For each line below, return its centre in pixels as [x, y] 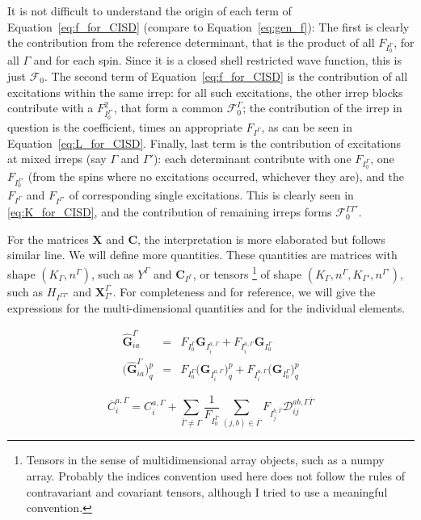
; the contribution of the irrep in [322, 108]
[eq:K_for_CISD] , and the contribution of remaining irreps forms [170, 212]
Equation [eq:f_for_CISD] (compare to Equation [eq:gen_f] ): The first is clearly [208, 26]
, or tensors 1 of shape [247, 273]
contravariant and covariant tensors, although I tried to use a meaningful [207, 491]
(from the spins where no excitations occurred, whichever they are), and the [216, 176]
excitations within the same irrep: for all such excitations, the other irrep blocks [205, 92]
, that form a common [169, 108]
